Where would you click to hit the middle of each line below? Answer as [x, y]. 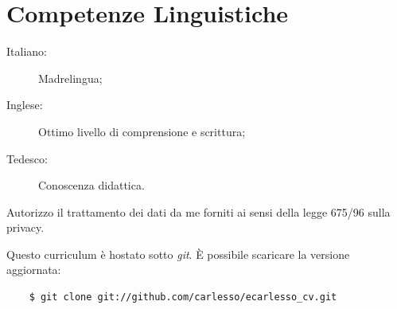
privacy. [25, 227]
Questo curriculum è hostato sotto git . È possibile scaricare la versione [178, 254]
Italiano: [27, 51]
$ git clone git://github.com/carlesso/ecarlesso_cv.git [183, 297]
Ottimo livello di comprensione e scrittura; [142, 131]
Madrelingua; [70, 78]
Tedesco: [27, 158]
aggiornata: [34, 270]
